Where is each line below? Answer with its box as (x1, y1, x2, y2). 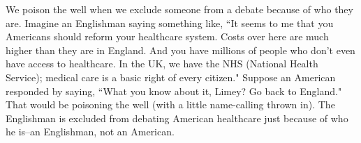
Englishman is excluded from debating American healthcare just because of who (6, 110, 348, 125)
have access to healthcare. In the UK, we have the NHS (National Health (6, 56, 318, 71)
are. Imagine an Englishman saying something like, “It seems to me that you (6, 15, 334, 30)
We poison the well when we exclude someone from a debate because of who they (6, 2, 353, 16)
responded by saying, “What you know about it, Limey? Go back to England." (6, 83, 342, 98)
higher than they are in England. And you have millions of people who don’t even (6, 42, 355, 57)
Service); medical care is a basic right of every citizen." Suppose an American (6, 69, 336, 84)
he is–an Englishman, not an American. (6, 124, 175, 139)
